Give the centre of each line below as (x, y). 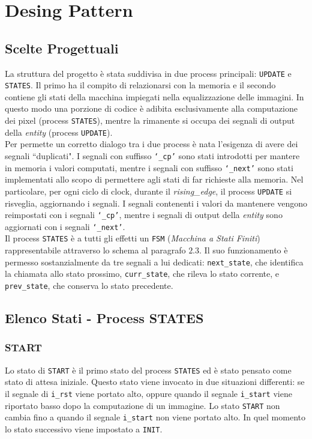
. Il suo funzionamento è (244, 250)
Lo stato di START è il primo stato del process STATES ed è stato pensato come (148, 370)
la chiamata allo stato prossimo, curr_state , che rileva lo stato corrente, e (142, 274)
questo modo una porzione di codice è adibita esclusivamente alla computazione (151, 108)
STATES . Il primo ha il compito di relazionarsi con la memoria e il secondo (140, 85)
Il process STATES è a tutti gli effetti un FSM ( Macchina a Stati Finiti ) (133, 238)
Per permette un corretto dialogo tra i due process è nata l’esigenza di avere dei (151, 144)
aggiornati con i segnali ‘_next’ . (65, 226)
